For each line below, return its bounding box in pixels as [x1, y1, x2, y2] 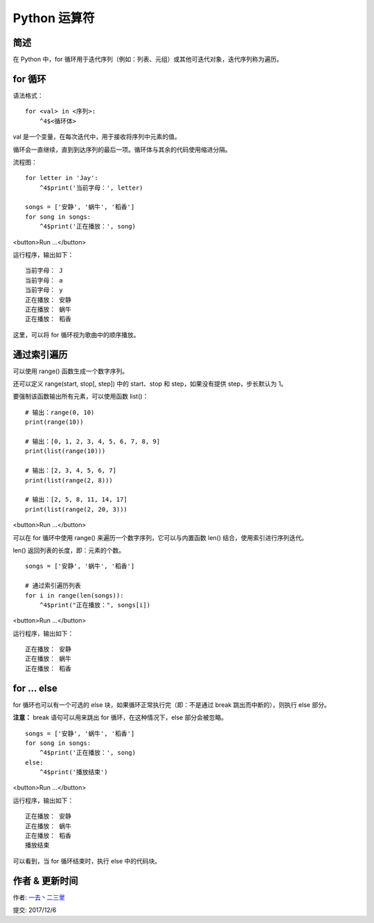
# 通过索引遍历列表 [25, 582, 81, 590]
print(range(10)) [25, 418, 84, 426]
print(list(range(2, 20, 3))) [25, 505, 128, 513]
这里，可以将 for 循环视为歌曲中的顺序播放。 [12, 330, 140, 339]
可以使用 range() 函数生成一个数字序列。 [12, 367, 129, 375]
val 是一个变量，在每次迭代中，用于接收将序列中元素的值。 [12, 132, 181, 141]
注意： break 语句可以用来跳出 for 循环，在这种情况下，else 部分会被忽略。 [12, 713, 228, 722]
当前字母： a [25, 276, 63, 284]
